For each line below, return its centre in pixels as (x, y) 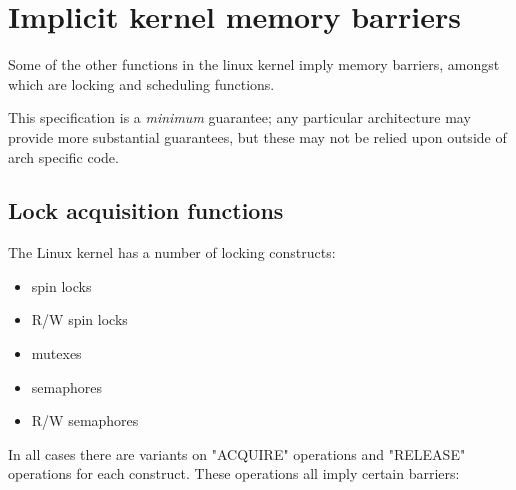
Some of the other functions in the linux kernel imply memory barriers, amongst (254, 64)
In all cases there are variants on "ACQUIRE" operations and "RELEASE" (237, 453)
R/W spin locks (79, 319)
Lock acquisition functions (146, 210)
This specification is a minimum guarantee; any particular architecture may (239, 117)
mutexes (56, 353)
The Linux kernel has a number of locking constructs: (172, 252)
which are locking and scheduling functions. (141, 83)
